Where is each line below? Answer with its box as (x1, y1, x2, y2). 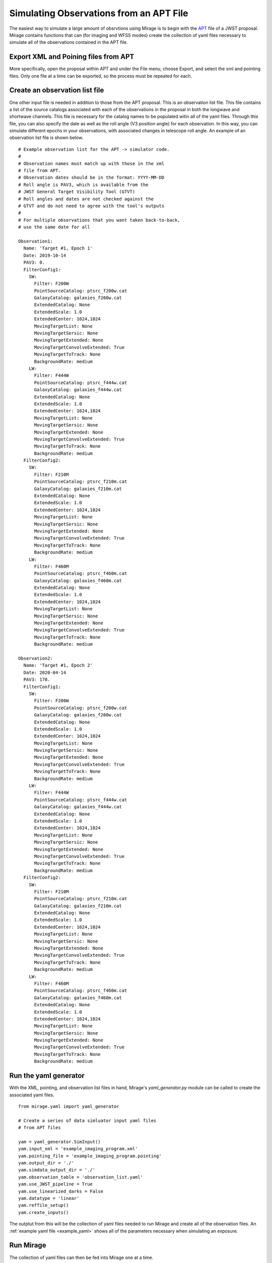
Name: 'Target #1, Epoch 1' (23, 246, 93, 251)
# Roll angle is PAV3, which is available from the (18, 182, 149, 187)
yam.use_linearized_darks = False (18, 1188, 103, 1194)
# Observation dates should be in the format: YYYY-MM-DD (18, 175, 165, 180)
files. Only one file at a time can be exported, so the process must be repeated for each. (9, 73, 192, 79)
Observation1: (18, 238, 53, 244)
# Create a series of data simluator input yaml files (18, 1118, 157, 1124)
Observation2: (18, 656, 53, 661)
